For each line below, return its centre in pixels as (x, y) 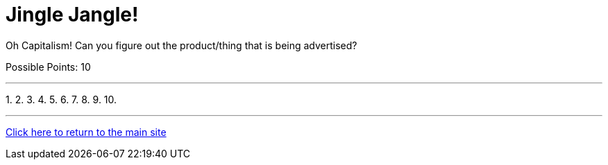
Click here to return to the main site (86, 132)
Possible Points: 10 (48, 67)
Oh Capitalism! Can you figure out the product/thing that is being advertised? (181, 45)
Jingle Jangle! (72, 15)
